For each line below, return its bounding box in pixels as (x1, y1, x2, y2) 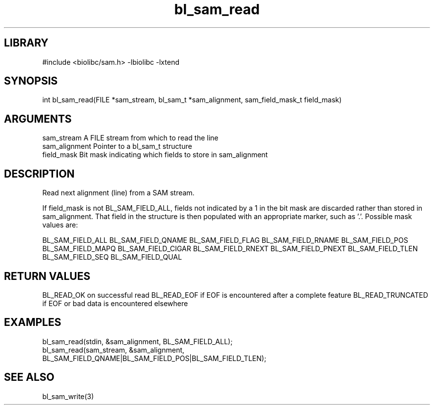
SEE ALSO (4, 371, 54, 384)
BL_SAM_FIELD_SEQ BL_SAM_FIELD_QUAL (42, 253, 182, 262)
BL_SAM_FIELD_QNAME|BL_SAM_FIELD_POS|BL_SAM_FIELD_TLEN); (42, 354, 267, 363)
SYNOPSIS (4, 75, 58, 88)
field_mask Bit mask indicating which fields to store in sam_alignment (42, 150, 268, 159)
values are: (42, 221, 78, 229)
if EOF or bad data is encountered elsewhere (42, 299, 188, 308)
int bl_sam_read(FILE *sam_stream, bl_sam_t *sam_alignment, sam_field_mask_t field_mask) (42, 95, 342, 104)
